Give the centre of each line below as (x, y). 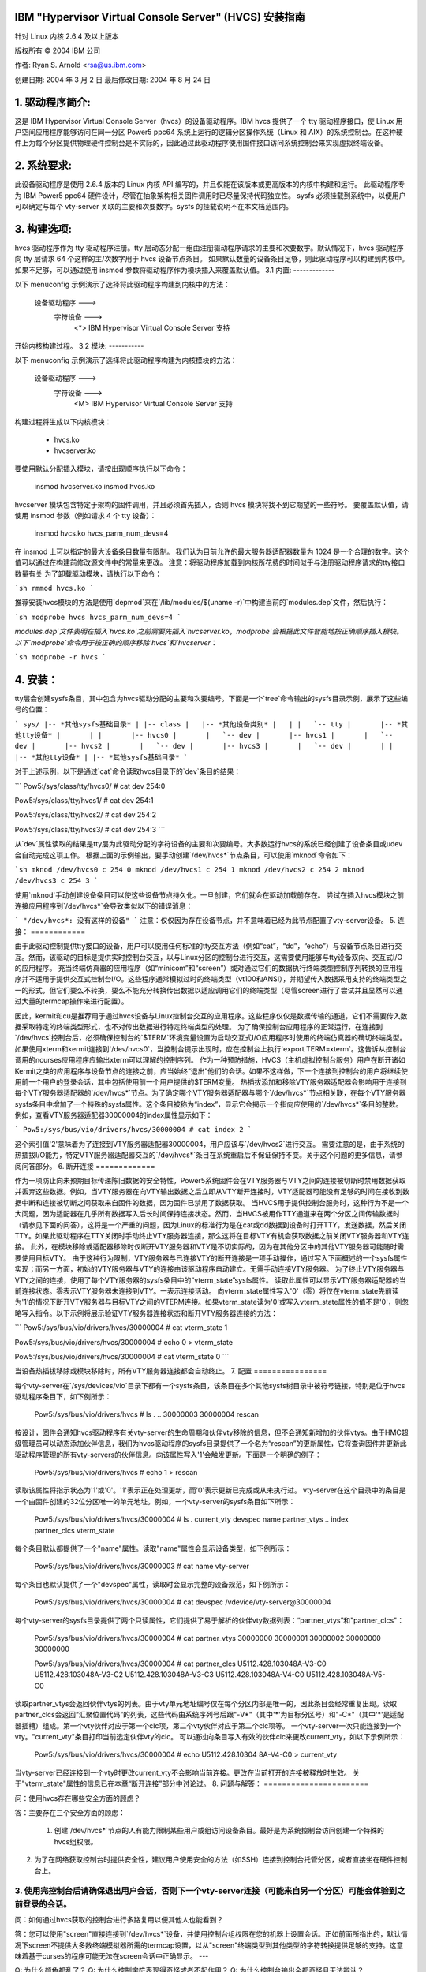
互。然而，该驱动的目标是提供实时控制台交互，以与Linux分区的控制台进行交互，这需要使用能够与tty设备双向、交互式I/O (209, 957)
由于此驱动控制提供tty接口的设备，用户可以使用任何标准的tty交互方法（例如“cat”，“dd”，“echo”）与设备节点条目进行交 (208, 946)
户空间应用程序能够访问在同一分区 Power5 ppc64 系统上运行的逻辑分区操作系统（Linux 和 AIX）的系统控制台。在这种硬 (209, 132)
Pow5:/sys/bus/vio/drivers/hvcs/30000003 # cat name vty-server (142, 1567)
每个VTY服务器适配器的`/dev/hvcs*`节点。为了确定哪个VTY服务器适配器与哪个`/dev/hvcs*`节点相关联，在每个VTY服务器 (210, 1093)
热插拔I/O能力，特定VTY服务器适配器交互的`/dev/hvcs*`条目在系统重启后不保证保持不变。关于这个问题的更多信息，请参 (209, 1155)
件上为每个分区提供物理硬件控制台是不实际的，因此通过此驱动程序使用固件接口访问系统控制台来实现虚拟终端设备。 (201, 143)
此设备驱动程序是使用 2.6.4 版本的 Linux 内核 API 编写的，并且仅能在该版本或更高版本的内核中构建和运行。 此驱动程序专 (210, 185)
